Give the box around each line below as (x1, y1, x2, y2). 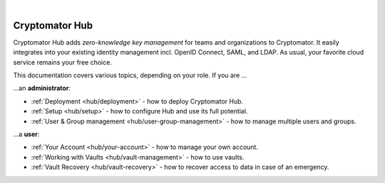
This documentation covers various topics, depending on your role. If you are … (13, 71, 247, 79)
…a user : (13, 130, 40, 138)
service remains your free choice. (13, 57, 112, 67)
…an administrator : (13, 84, 71, 92)
